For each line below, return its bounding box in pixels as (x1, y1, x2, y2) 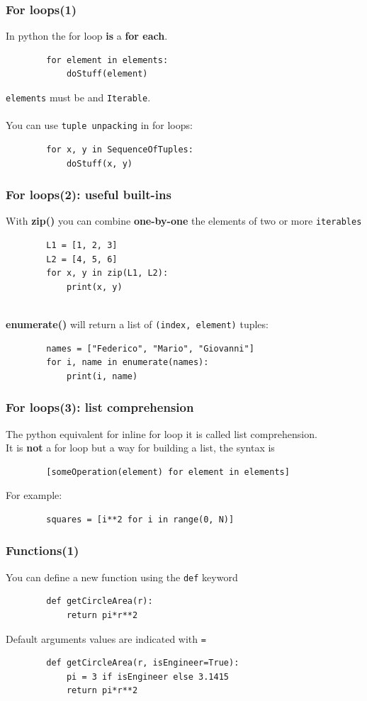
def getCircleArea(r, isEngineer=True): (46, 658, 239, 668)
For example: (6, 488, 62, 503)
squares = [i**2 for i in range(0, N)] (46, 514, 235, 525)
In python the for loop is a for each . (6, 28, 168, 43)
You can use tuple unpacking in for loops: (6, 118, 193, 133)
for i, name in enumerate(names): (46, 357, 209, 368)
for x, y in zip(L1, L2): (46, 268, 169, 279)
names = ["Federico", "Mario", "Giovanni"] (46, 343, 254, 354)
